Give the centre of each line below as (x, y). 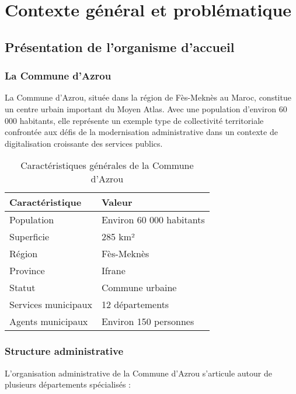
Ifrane (113, 271)
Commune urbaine (139, 288)
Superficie (29, 237)
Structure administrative (64, 351)
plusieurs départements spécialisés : (68, 384)
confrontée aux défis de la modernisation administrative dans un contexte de (141, 132)
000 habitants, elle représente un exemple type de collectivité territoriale (134, 120)
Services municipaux (51, 305)
